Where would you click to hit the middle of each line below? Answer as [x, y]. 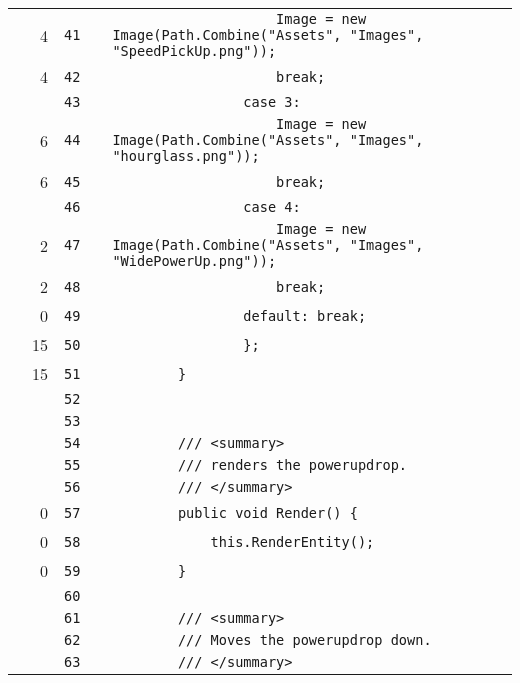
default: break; [305, 315]
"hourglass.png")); [186, 156]
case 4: [272, 207]
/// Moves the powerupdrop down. [304, 640]
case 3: [272, 102]
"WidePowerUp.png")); [194, 261]
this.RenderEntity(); [292, 541]
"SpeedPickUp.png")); [194, 51]
